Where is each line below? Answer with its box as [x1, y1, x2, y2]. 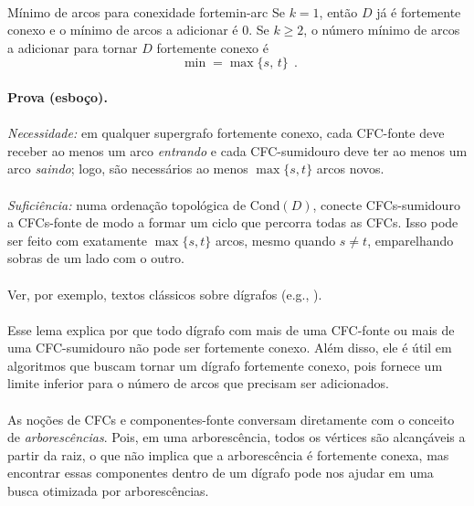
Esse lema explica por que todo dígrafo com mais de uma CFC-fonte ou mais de [7, 320, 455, 339]
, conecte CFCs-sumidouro [312, 195, 460, 214]
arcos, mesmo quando [215, 230, 336, 249]
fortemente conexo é [156, 37, 269, 57]
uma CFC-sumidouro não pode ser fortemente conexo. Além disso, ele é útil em [7, 338, 452, 357]
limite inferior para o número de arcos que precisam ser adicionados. [7, 374, 389, 393]
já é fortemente [376, 2, 461, 21]
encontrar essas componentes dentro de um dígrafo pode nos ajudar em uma [7, 463, 434, 482]
